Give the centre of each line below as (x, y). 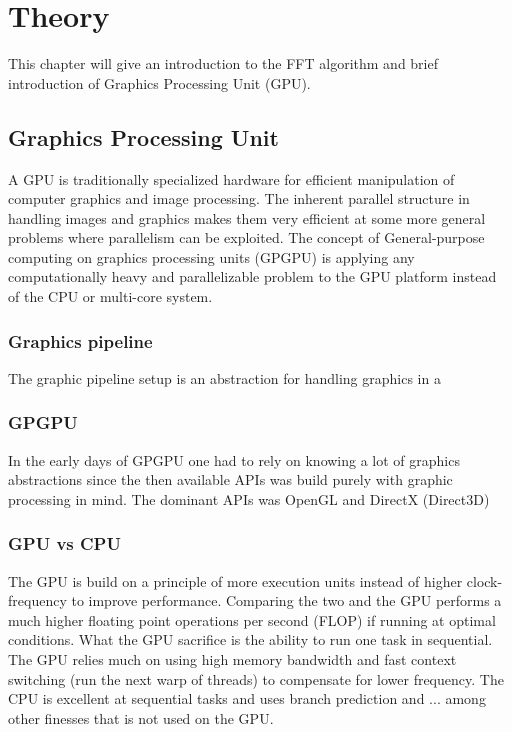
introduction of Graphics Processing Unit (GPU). (159, 82)
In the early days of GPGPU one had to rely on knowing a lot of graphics (234, 459)
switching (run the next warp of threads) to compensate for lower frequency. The (256, 678)
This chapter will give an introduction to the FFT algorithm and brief (223, 63)
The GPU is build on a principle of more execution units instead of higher (235, 580)
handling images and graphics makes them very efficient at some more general (247, 217)
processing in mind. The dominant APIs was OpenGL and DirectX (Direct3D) (249, 498)
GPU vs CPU (64, 543)
